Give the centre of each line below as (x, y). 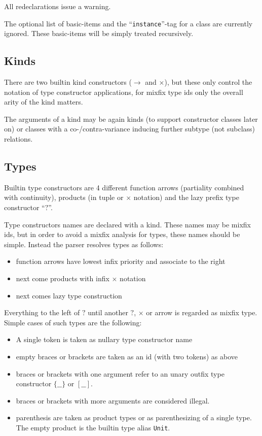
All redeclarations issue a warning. (58, 6)
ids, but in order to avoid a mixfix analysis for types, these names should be (122, 234)
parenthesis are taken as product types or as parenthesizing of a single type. (134, 417)
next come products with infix (63, 278)
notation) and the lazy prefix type (186, 197)
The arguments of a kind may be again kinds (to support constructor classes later (131, 119)
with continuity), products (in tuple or (64, 197)
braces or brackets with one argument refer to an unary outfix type (120, 373)
